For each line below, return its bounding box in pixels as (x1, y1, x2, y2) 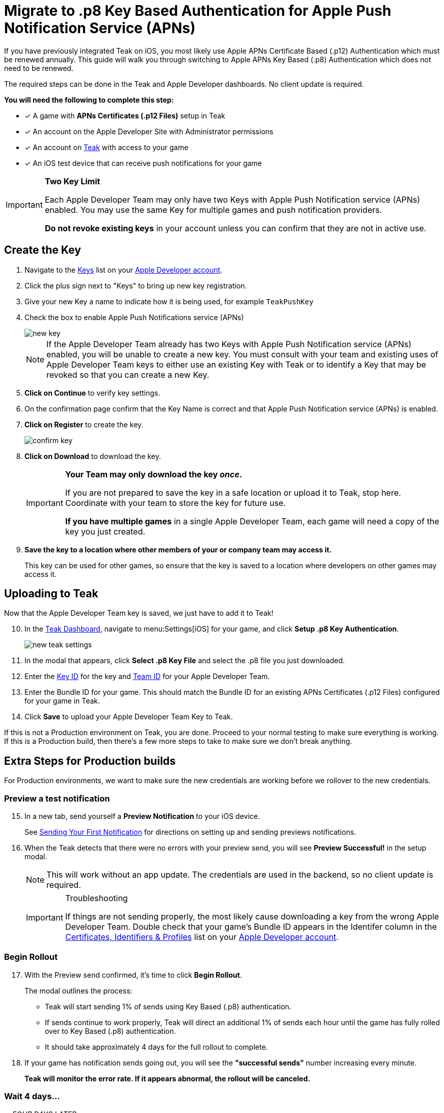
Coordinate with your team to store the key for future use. (65, 497, 286, 508)
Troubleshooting (65, 893, 128, 904)
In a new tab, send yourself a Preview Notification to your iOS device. (24, 812, 260, 821)
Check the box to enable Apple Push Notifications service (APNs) (24, 312, 244, 322)
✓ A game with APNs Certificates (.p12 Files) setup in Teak (24, 111, 225, 120)
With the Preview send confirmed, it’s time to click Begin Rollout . (24, 970, 242, 979)
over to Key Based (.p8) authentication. (45, 1026, 176, 1035)
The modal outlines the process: (24, 986, 133, 995)
